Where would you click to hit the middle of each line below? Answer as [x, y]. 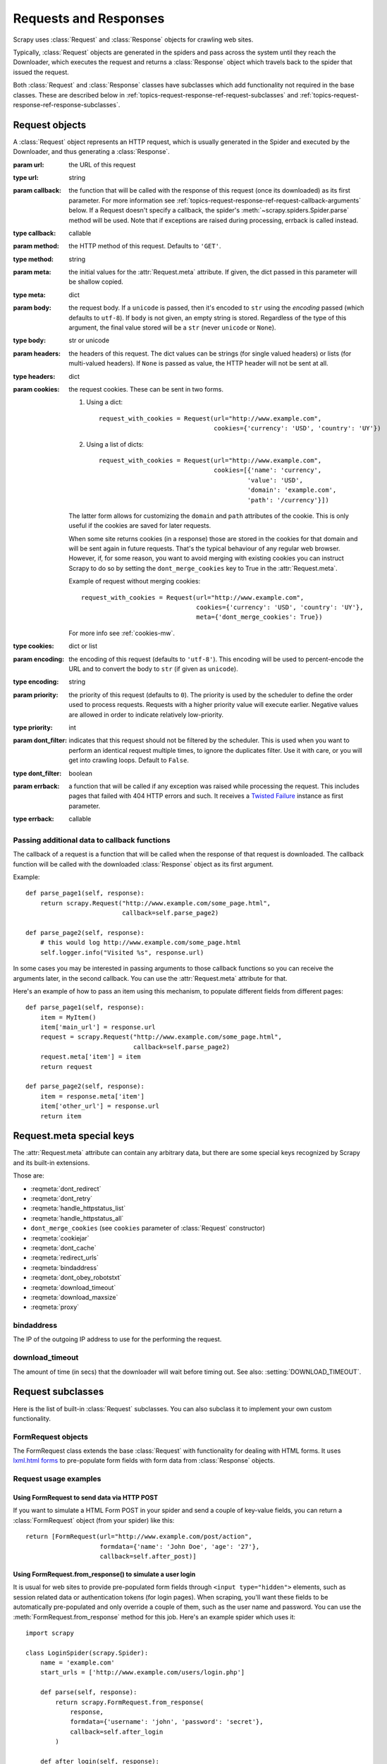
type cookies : [33, 646]
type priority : [33, 727]
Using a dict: [105, 402]
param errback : [36, 786]
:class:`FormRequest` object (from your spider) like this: [94, 1520]
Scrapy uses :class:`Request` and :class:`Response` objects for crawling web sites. [133, 40]
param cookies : [36, 389]
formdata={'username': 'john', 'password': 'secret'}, [167, 1722]
